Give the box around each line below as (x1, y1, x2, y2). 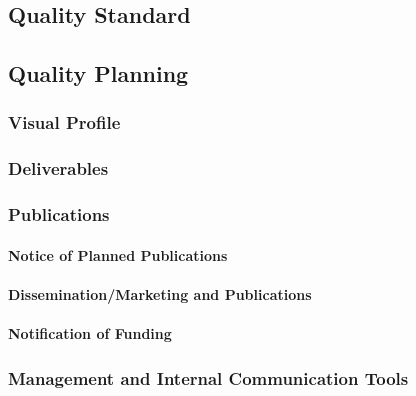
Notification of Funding (8, 323, 172, 344)
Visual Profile (8, 110, 121, 135)
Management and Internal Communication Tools (8, 365, 409, 390)
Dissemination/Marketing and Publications (8, 283, 312, 304)
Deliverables (8, 156, 109, 181)
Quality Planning (8, 58, 189, 89)
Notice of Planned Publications (8, 244, 228, 265)
